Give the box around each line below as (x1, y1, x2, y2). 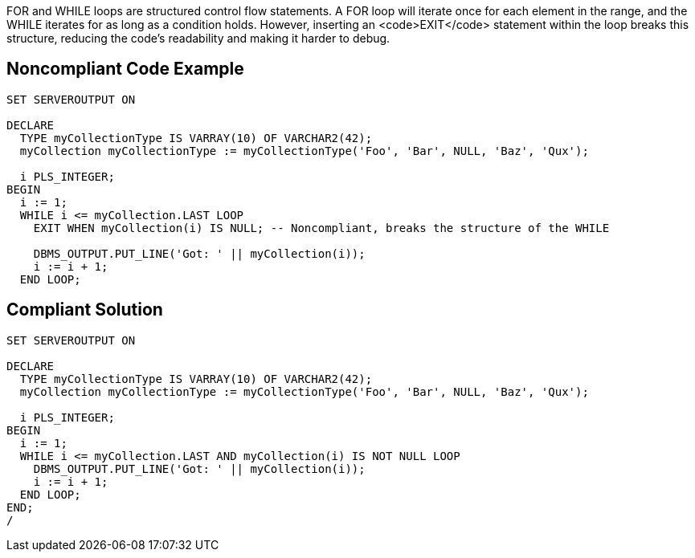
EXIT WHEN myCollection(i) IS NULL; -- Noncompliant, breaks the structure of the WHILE (33, 221, 610, 234)
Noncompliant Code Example (6, 59, 244, 79)
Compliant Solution (6, 299, 163, 320)
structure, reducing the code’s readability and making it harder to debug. (6, 31, 390, 45)
